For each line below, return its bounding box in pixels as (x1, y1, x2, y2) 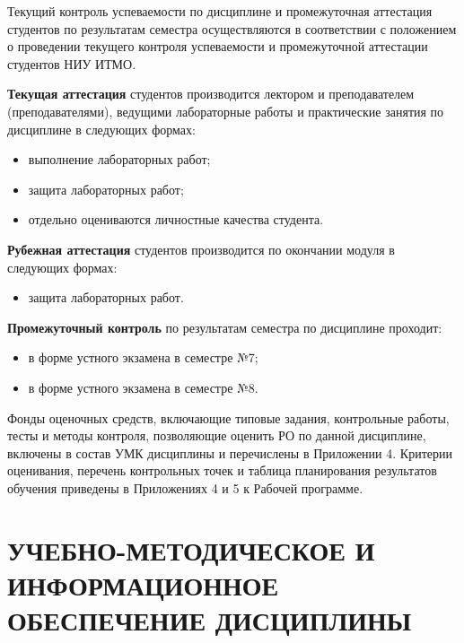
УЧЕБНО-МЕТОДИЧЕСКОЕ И (7, 531, 375, 568)
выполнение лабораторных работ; (28, 150, 211, 169)
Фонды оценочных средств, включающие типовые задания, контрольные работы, (7, 408, 450, 427)
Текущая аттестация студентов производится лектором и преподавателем (7, 84, 415, 103)
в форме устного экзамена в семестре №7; (28, 348, 258, 367)
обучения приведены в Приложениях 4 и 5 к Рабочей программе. (7, 478, 363, 497)
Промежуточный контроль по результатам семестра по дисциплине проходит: (7, 317, 442, 336)
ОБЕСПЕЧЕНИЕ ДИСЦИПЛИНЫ (7, 602, 412, 639)
